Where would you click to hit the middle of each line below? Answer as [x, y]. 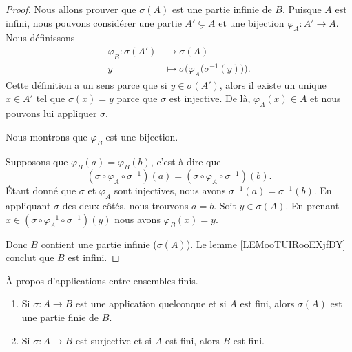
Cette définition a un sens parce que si [86, 84]
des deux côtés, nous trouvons [125, 206]
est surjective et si [114, 340]
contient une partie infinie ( [99, 244]
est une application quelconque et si [151, 303]
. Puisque [302, 9]
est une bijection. [142, 136]
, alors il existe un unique [273, 84]
